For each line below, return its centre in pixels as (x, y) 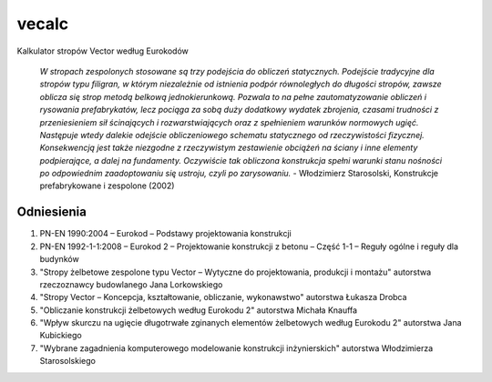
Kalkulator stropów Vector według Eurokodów (102, 51)
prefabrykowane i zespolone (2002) (107, 186)
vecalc (43, 24)
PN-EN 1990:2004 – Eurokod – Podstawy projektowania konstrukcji (165, 234)
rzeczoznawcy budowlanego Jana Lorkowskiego (131, 284)
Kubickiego (61, 336)
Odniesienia (51, 212)
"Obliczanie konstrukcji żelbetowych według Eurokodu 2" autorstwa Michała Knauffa (199, 310)
